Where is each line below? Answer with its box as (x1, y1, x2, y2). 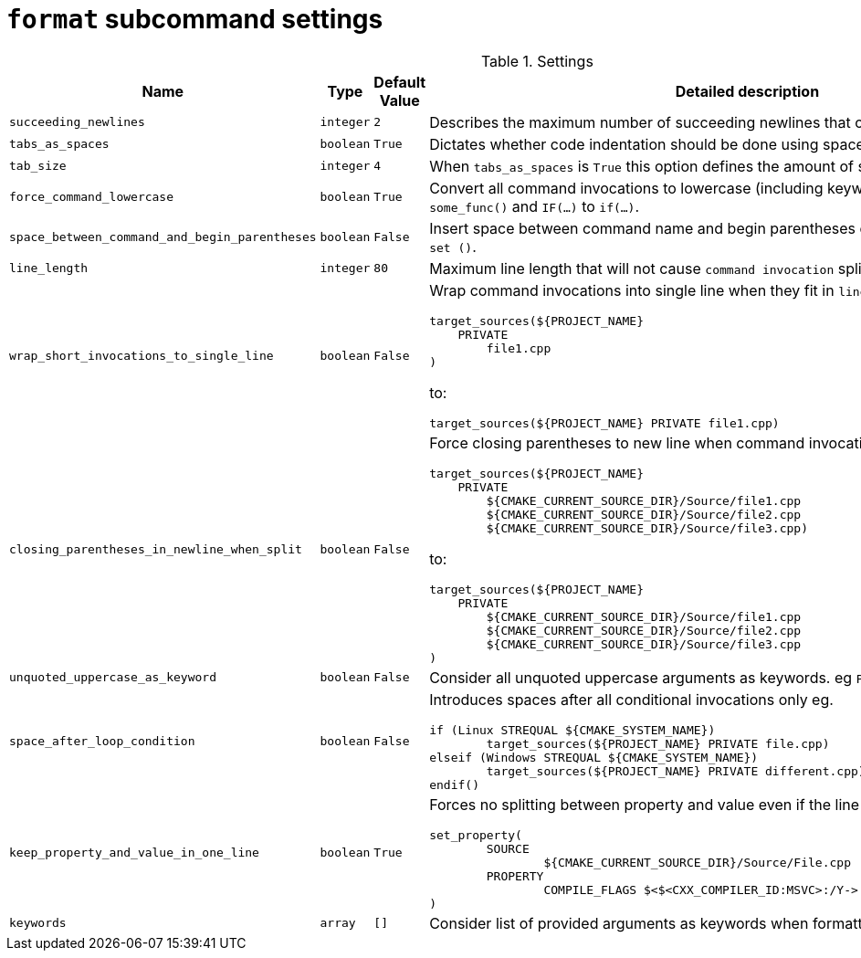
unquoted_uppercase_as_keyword (9, 670, 216, 685)
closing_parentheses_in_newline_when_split (9, 542, 302, 556)
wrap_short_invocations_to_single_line (9, 348, 274, 363)
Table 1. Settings (480, 51, 593, 70)
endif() (429, 777, 479, 792)
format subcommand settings (6, 4, 383, 35)
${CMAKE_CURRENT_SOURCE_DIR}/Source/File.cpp (543, 855, 851, 869)
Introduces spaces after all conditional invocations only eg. (429, 690, 834, 709)
